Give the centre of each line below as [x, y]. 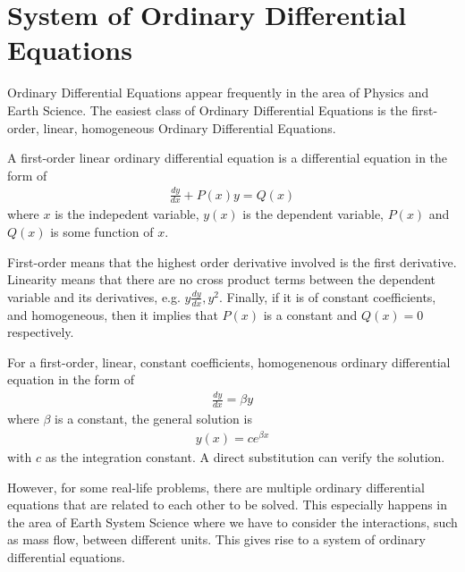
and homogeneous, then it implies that [113, 314]
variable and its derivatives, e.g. [94, 296]
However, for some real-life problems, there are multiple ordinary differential [216, 487]
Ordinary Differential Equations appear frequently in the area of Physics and [218, 93]
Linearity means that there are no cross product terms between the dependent [222, 279]
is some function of [102, 232]
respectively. [41, 332]
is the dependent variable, [313, 214]
